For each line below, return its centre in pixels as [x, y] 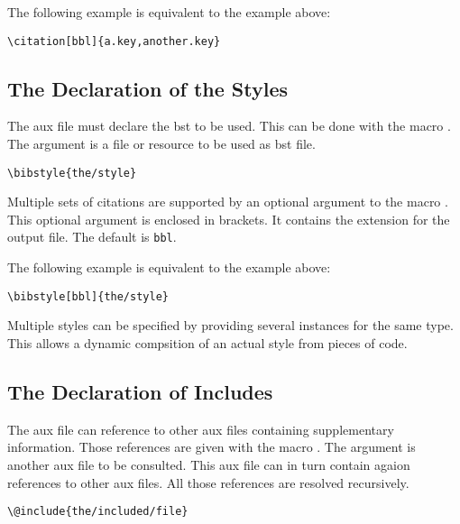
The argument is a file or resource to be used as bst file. [161, 144]
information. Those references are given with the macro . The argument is [212, 447]
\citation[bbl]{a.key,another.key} [114, 41]
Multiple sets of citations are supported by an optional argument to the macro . [228, 202]
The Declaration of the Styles [147, 88]
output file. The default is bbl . [92, 237]
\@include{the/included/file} [98, 512]
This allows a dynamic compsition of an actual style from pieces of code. [207, 342]
